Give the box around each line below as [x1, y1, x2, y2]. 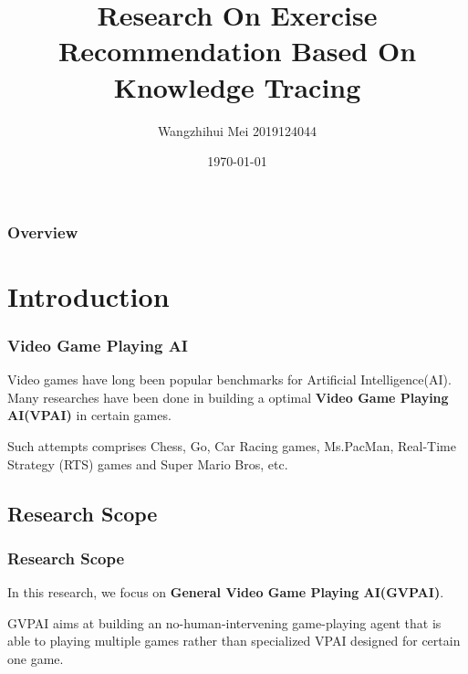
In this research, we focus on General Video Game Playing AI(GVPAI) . [7, 583, 444, 602]
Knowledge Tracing [113, 68, 361, 105]
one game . [7, 648, 64, 668]
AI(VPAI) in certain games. [7, 405, 172, 425]
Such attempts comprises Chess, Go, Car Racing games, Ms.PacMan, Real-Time [7, 436, 456, 455]
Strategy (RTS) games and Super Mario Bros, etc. [7, 454, 288, 473]
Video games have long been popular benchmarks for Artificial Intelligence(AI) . [7, 370, 452, 389]
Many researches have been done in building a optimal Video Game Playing [7, 387, 449, 406]
